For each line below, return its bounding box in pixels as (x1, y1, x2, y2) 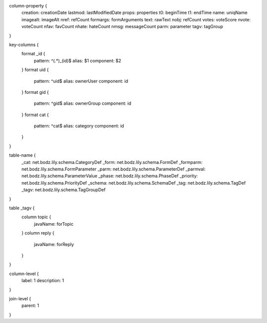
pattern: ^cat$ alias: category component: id (34, 123, 125, 129)
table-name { (9, 152, 36, 158)
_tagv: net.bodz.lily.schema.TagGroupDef (21, 187, 106, 193)
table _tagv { (9, 205, 35, 211)
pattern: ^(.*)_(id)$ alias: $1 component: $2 (34, 57, 121, 64)
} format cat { (21, 112, 49, 118)
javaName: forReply (34, 241, 74, 247)
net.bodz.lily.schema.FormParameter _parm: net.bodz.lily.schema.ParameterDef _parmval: (21, 166, 206, 172)
